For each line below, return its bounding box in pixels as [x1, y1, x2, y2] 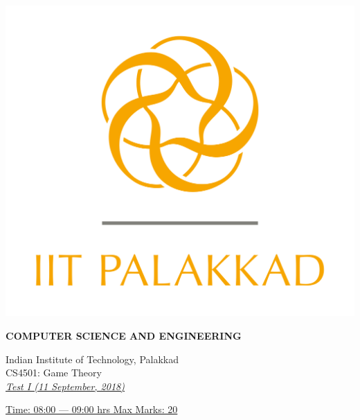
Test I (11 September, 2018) [6, 378, 125, 393]
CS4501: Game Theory [6, 365, 102, 380]
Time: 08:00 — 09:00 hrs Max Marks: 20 [6, 402, 178, 417]
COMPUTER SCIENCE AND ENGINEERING [6, 328, 242, 342]
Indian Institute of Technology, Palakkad [6, 351, 179, 366]
